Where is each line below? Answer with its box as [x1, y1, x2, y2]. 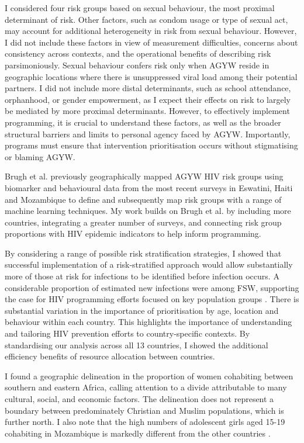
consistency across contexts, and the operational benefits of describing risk [5, 47, 271, 60]
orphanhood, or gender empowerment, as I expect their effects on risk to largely [5, 93, 291, 105]
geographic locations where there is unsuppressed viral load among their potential [5, 70, 298, 82]
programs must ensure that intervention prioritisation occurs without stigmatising [5, 139, 298, 151]
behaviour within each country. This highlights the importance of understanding [5, 316, 292, 328]
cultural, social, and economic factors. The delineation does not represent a [5, 393, 274, 404]
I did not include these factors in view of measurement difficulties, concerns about [5, 36, 298, 48]
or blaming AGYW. [5, 150, 75, 162]
